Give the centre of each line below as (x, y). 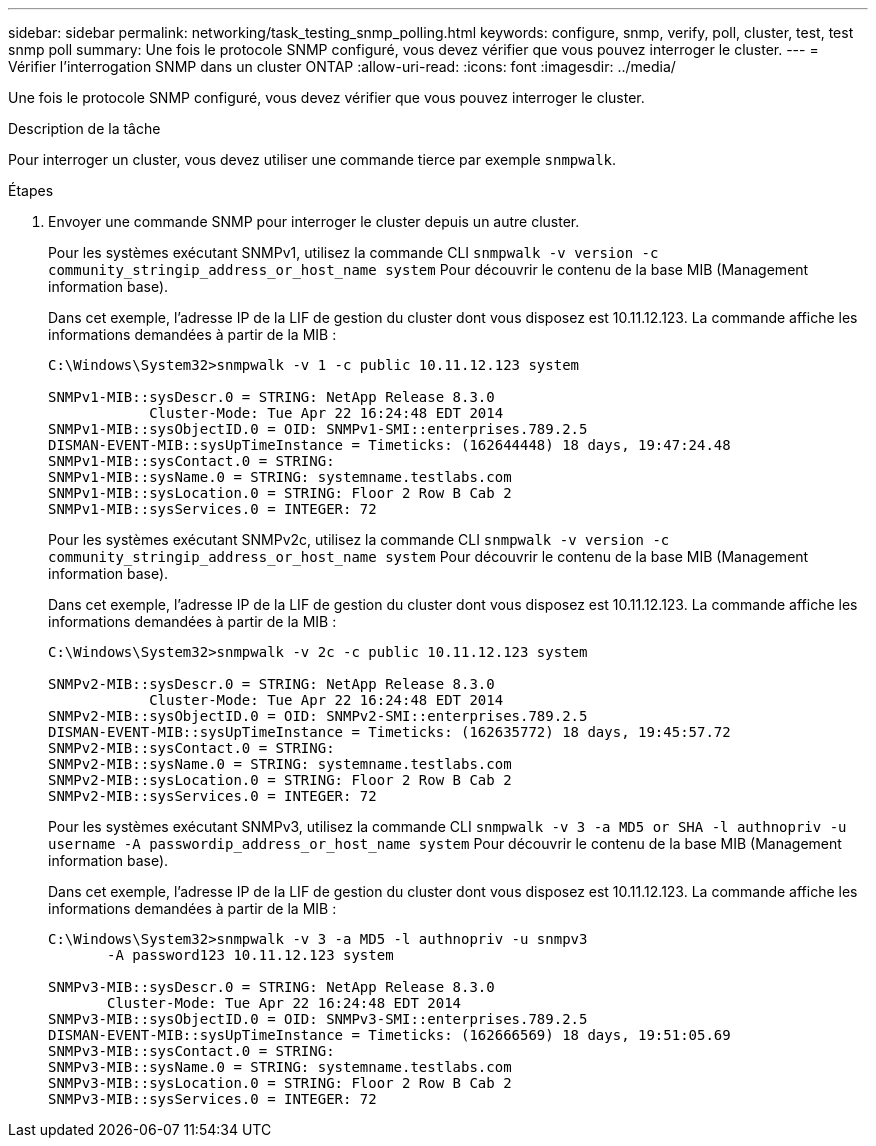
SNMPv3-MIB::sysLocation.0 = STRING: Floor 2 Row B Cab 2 (280, 1083)
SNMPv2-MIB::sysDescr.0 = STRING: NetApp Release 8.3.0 (271, 684)
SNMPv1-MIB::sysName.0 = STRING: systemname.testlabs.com (280, 477)
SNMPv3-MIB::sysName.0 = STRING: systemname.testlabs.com (280, 1067)
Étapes (31, 190)
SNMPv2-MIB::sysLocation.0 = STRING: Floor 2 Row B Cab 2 (280, 780)
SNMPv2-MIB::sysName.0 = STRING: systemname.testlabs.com (280, 764)
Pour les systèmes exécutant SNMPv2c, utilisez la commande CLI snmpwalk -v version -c (359, 539)
